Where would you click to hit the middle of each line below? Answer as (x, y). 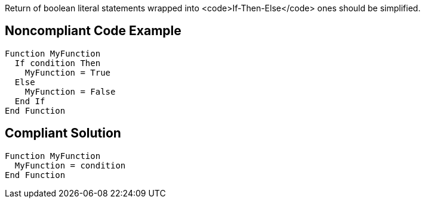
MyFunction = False (70, 91)
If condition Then (58, 63)
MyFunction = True (68, 72)
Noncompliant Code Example (93, 31)
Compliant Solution (63, 133)
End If (30, 101)
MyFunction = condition (70, 165)
